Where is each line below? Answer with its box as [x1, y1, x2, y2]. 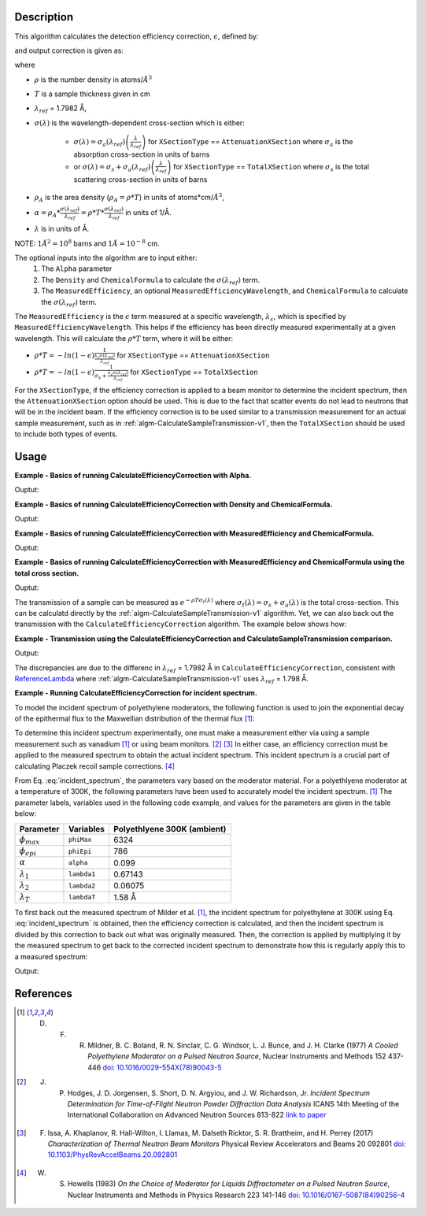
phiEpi [68, 847, 92, 855]
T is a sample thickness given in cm [34, 89, 151, 98]
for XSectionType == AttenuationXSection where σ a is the [147, 137, 353, 149]
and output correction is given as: [14, 46, 124, 55]
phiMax [68, 836, 92, 844]
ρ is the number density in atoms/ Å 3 [34, 74, 153, 84]
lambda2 [68, 881, 96, 890]
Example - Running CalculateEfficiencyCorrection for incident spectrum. [14, 688, 257, 698]
